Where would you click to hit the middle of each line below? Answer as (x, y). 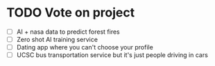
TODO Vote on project (71, 13)
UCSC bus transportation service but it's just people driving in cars (112, 55)
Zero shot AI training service (57, 40)
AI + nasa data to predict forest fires (68, 32)
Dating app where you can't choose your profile (85, 47)
